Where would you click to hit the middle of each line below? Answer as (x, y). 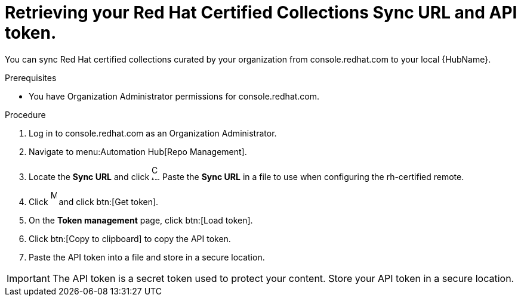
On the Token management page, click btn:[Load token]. (141, 220)
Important (28, 278)
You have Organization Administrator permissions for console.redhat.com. (174, 96)
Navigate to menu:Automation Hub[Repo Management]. (138, 151)
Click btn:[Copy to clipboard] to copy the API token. (130, 238)
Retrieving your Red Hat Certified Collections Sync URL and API (261, 13)
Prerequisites (31, 77)
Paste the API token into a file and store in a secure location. (147, 257)
